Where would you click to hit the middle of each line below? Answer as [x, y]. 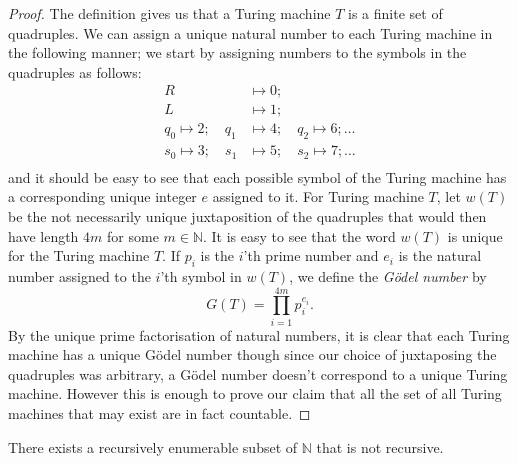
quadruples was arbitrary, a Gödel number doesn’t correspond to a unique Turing [258, 373]
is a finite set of [395, 13]
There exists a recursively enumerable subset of [153, 446]
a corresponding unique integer [102, 196]
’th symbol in [201, 275]
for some [133, 235]
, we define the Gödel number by [388, 275]
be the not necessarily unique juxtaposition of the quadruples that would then [247, 215]
